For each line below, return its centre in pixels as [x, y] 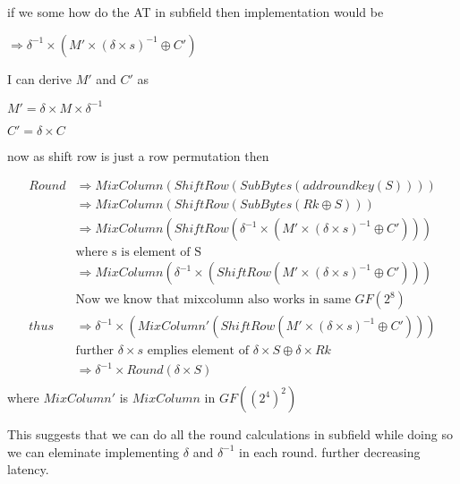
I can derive [39, 78]
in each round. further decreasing [330, 451]
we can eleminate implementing [94, 451]
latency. [28, 469]
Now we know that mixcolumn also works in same [213, 300]
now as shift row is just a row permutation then [138, 155]
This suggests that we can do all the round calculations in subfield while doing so [230, 434]
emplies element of [198, 350]
